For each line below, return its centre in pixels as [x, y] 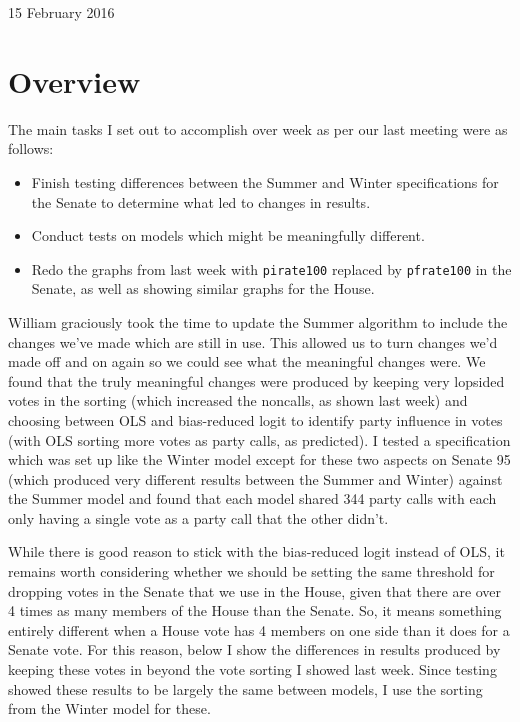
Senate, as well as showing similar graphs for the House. [203, 288]
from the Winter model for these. [109, 708]
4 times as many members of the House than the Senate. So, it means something [255, 610]
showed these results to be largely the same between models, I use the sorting [245, 688]
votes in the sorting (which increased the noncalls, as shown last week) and [238, 400]
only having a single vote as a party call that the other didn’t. [198, 517]
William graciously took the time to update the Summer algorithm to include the [258, 321]
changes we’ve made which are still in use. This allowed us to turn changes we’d [253, 341]
